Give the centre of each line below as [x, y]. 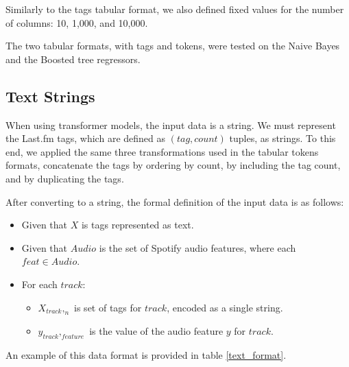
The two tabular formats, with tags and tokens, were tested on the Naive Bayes [173, 46]
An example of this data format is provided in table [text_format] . [146, 355]
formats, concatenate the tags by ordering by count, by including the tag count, [173, 165]
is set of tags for [108, 307]
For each [39, 284]
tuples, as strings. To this [282, 138]
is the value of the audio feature [156, 331]
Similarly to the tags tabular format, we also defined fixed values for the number [175, 9]
